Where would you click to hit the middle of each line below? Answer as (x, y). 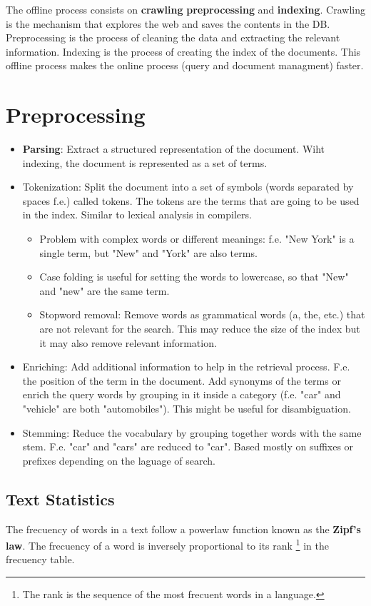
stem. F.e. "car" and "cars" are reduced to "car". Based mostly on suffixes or (188, 446)
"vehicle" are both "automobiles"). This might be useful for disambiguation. (187, 408)
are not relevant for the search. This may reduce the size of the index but (200, 329)
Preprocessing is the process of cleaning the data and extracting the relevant (173, 37)
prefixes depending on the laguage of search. (119, 460)
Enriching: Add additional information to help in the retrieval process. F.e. (186, 367)
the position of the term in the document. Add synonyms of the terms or (182, 380)
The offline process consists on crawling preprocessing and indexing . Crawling (185, 9)
